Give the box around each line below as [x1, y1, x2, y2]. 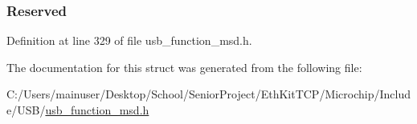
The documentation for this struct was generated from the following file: [6, 58, 362, 75]
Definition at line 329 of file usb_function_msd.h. [6, 32, 252, 49]
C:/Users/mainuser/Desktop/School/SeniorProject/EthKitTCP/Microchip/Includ [6, 86, 411, 102]
